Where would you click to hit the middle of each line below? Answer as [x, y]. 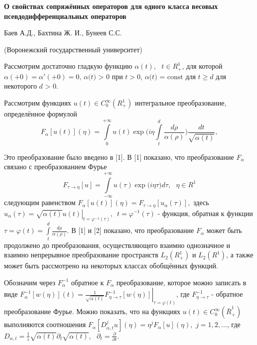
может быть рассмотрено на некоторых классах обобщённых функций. [111, 266]
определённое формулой [41, 114]
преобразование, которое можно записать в [181, 282]
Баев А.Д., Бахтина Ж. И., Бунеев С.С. [63, 33]
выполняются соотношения [45, 324]
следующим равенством [40, 202]
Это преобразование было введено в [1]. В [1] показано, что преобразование [119, 157]
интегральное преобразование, [181, 103]
